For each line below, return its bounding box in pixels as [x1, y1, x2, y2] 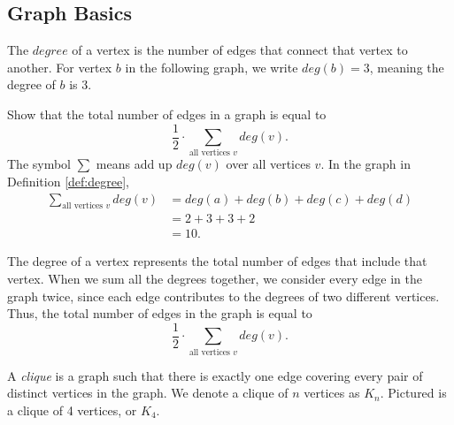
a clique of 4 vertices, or [7, 400, 137, 419]
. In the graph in [320, 155, 411, 173]
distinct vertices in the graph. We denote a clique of [7, 383, 289, 402]
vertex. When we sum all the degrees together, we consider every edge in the [7, 269, 422, 288]
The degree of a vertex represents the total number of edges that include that [7, 252, 427, 270]
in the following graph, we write [125, 57, 298, 76]
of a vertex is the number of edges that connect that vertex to [72, 41, 408, 59]
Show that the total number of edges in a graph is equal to [7, 104, 327, 123]
